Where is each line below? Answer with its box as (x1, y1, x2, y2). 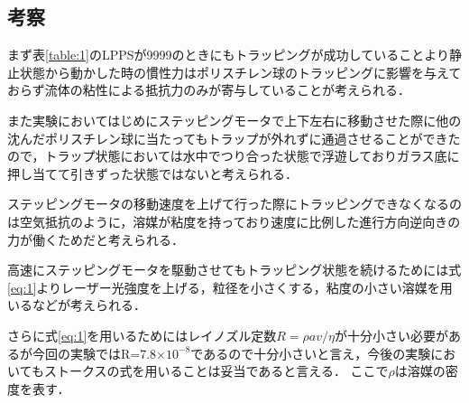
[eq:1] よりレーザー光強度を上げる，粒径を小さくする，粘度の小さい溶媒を (7, 277, 440, 296)
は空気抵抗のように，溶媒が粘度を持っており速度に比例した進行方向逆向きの (7, 211, 461, 230)
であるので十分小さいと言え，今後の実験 (190, 343, 431, 362)
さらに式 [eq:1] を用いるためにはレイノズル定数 (7, 325, 277, 344)
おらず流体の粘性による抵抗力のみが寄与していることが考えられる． (7, 80, 410, 99)
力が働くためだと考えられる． (7, 230, 184, 248)
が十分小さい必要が (335, 325, 449, 344)
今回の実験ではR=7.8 (32, 343, 157, 362)
